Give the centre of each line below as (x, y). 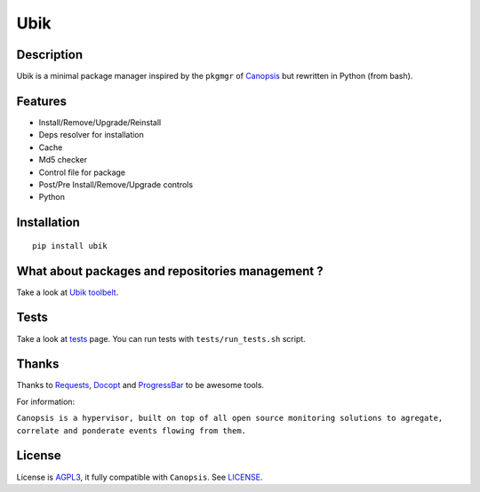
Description (50, 55)
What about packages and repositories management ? (170, 271)
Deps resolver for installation (91, 135)
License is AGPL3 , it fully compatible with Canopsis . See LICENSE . (140, 477)
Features (41, 101)
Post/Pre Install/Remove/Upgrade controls (116, 184)
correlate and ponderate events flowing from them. (132, 430)
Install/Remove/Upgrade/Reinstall (100, 122)
